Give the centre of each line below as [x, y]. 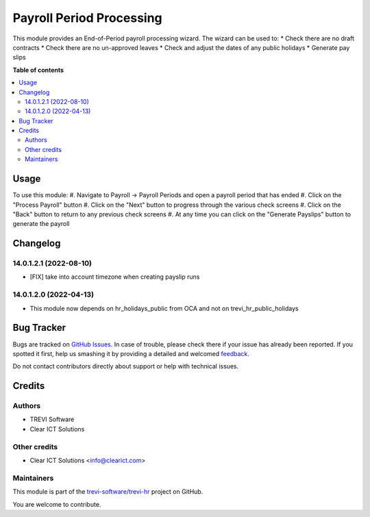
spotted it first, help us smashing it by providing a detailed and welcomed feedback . [131, 353]
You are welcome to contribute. [57, 504]
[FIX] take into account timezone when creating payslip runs [115, 277]
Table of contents [38, 70]
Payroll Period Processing [87, 18]
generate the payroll [41, 224]
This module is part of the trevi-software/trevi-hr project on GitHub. [108, 492]
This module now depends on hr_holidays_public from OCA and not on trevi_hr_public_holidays [164, 308]
